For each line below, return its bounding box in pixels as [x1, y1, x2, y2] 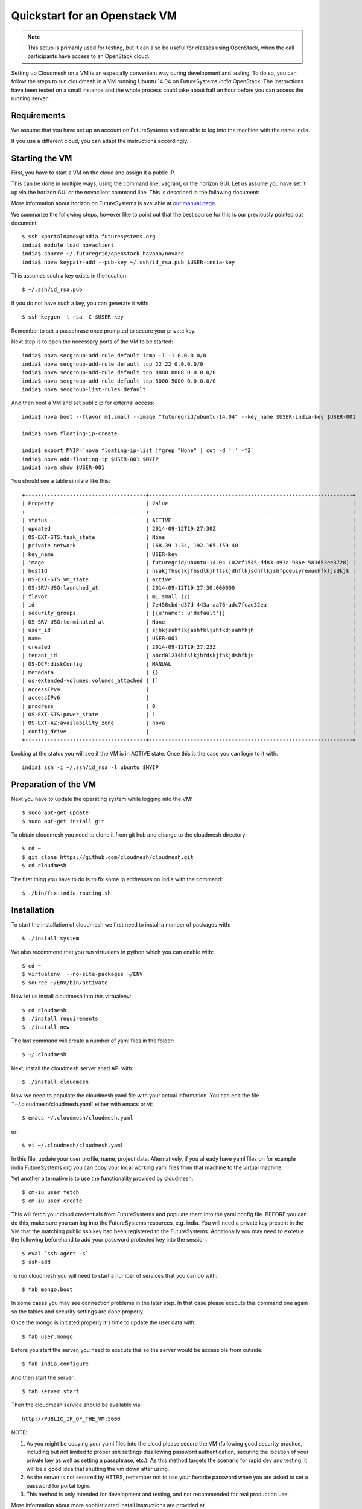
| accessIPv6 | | [22, 694, 356, 701]
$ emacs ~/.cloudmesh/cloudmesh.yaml [22, 1114, 134, 1121]
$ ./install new [22, 1024, 70, 1030]
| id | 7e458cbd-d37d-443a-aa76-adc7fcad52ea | [22, 601, 356, 608]
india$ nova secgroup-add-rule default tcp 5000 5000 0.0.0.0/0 [22, 377, 217, 384]
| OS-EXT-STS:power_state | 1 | [22, 711, 356, 718]
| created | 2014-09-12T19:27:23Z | [22, 643, 356, 650]
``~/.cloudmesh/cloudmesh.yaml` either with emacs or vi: [11, 1100, 153, 1108]
